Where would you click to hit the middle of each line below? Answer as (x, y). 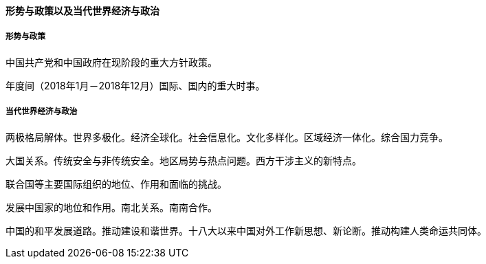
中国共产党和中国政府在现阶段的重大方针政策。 (111, 62)
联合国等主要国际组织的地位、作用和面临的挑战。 (116, 184)
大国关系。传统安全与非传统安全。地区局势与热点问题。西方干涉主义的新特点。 (184, 160)
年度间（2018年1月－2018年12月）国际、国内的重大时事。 (135, 85)
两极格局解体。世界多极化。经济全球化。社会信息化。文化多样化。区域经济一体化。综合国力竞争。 (227, 137)
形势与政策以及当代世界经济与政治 (82, 11)
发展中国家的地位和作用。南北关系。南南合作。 (111, 207)
